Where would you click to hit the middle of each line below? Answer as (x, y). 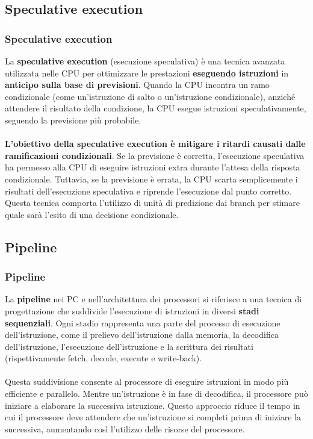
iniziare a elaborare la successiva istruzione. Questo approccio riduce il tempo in (153, 405)
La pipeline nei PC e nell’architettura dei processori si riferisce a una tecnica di (153, 299)
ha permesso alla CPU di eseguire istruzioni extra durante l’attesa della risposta (153, 167)
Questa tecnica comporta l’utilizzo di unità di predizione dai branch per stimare (152, 203)
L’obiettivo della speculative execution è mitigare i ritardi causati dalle (155, 144)
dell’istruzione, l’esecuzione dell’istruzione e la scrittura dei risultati (129, 346)
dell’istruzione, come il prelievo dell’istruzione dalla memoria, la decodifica (142, 335)
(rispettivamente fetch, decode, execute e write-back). (104, 358)
